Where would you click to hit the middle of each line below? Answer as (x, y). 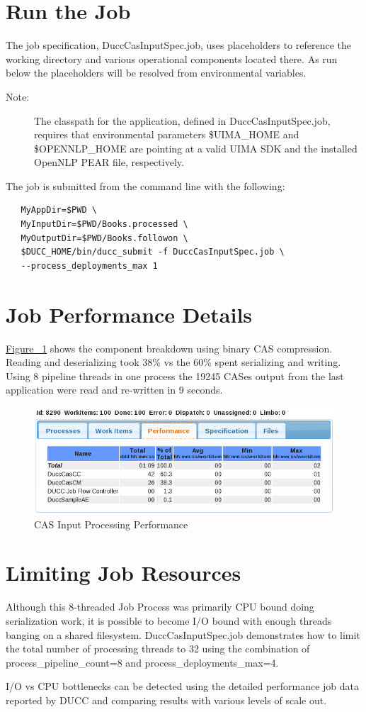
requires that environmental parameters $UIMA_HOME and (167, 134)
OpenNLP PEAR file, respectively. (109, 162)
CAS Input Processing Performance (111, 524)
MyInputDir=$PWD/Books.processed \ (104, 224)
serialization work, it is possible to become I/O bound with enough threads (169, 621)
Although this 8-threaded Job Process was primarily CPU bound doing (160, 607)
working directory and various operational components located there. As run (172, 59)
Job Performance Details (129, 314)
